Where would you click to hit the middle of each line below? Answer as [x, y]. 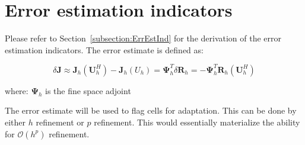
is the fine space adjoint [88, 90]
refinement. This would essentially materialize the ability [197, 122]
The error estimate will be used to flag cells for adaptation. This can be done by [151, 110]
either [15, 122]
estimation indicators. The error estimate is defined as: [104, 49]
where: [17, 90]
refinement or [60, 122]
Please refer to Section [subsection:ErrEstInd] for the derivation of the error [143, 38]
